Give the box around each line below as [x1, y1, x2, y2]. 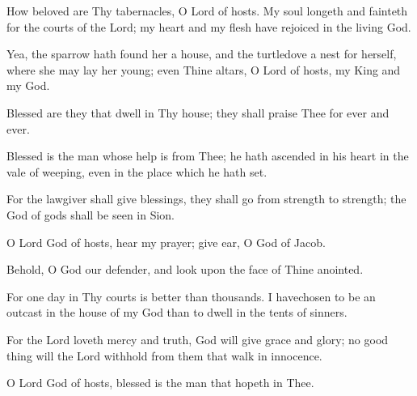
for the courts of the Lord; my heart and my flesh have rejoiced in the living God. [6, 18, 411, 35]
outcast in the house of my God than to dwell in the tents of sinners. [6, 304, 347, 321]
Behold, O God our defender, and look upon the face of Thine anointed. [6, 261, 364, 278]
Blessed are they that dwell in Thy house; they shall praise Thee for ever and [6, 104, 390, 121]
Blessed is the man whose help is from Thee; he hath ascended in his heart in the [6, 147, 409, 164]
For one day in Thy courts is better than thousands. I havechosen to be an [6, 287, 376, 304]
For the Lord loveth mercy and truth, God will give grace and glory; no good [6, 330, 389, 347]
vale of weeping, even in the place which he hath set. [6, 163, 267, 180]
